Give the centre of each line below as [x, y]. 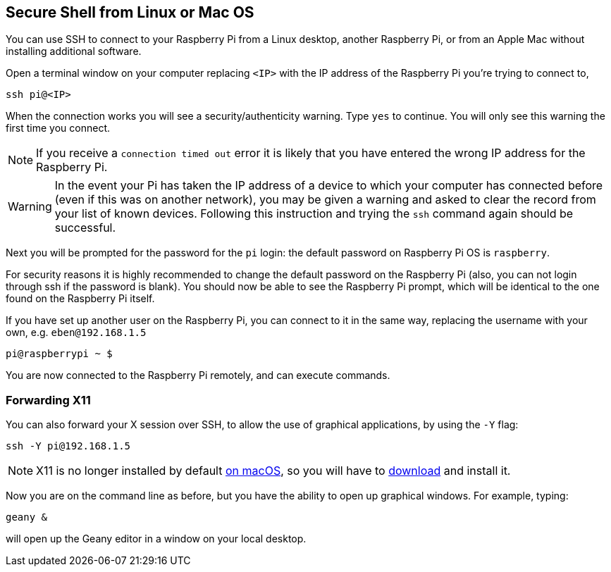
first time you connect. [58, 128]
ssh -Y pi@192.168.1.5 [68, 446]
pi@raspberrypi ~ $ [59, 354]
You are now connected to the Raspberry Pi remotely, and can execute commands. [198, 375]
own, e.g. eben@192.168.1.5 [76, 332]
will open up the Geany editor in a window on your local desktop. [156, 539]
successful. [85, 228]
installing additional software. [74, 51]
